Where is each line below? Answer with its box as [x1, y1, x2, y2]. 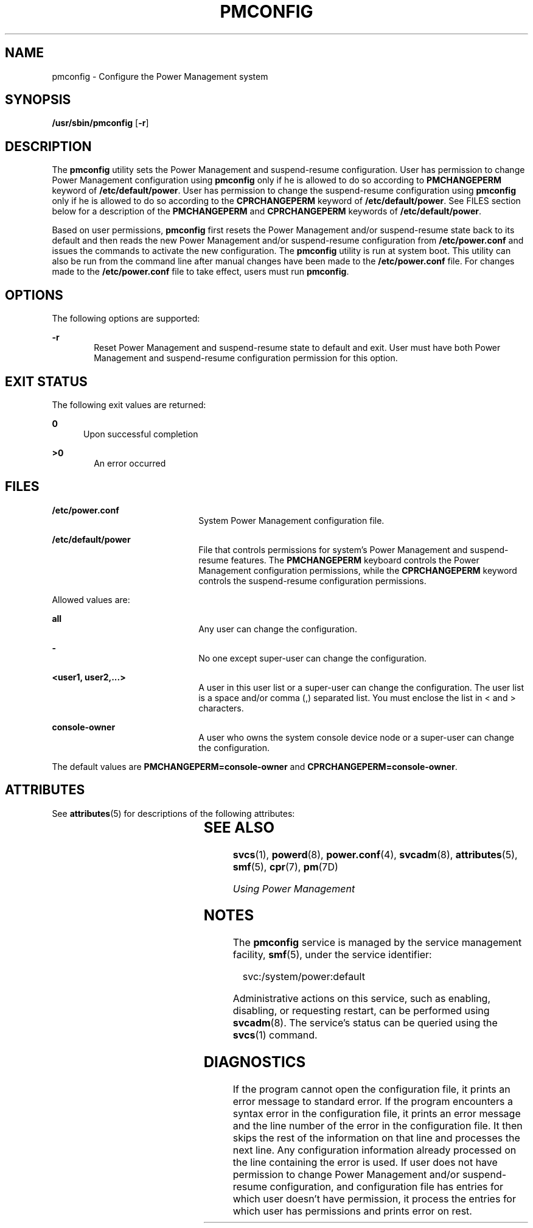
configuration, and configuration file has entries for [270, 1180, 504, 1193]
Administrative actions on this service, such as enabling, [232, 992, 491, 1005]
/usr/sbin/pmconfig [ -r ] [52, 118, 149, 129]
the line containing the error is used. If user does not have [232, 1156, 498, 1169]
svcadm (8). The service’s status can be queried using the [232, 1017, 498, 1029]
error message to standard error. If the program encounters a [232, 1095, 513, 1108]
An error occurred [94, 457, 166, 468]
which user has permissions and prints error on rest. [232, 1205, 472, 1218]
